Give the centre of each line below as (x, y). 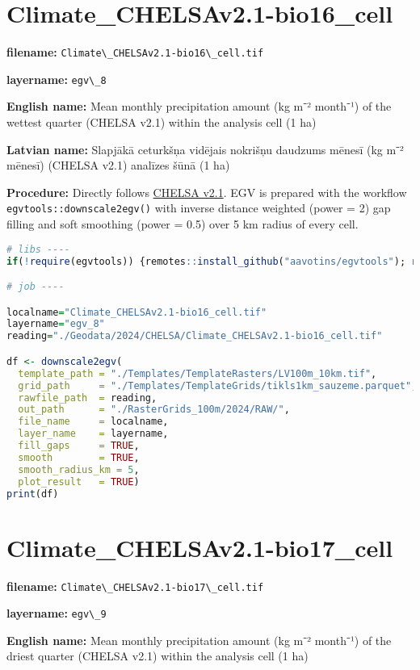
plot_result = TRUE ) (79, 482)
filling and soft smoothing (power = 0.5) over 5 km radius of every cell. (183, 224)
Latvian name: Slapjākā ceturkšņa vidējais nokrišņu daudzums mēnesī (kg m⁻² (205, 149)
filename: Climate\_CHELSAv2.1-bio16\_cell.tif (135, 52)
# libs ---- (38, 249)
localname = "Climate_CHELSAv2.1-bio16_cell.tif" (137, 312)
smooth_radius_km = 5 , (79, 469)
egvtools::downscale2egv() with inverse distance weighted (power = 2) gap (199, 208)
